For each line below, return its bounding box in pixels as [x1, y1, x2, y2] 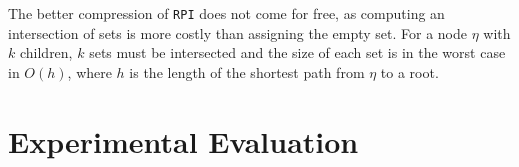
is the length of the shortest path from [129, 61, 365, 82]
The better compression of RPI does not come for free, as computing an [8, 3, 445, 23]
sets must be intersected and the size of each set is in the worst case [89, 42, 506, 63]
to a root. [380, 61, 439, 82]
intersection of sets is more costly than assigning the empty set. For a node [8, 22, 467, 43]
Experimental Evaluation [8, 120, 359, 161]
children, [19, 42, 73, 63]
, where [67, 61, 112, 82]
